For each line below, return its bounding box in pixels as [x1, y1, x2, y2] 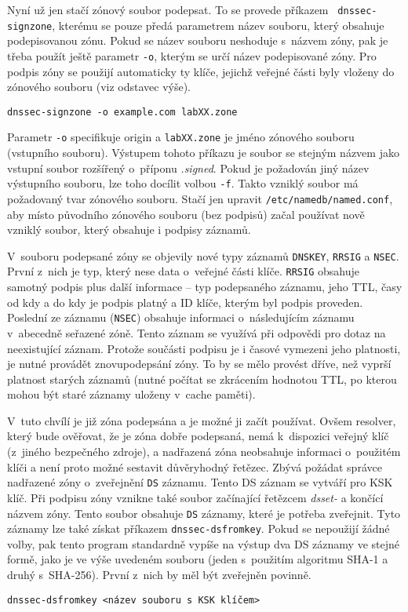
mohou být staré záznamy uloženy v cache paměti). [7, 386, 256, 403]
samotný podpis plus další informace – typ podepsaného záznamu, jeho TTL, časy [7, 279, 403, 295]
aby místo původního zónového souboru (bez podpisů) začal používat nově [7, 206, 365, 222]
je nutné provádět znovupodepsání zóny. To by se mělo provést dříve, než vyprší [7, 355, 392, 372]
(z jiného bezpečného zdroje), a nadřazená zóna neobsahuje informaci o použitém [7, 443, 401, 460]
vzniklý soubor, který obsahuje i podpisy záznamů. [7, 221, 251, 238]
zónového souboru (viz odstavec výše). [7, 78, 191, 95]
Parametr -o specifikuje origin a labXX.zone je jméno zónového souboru [7, 129, 355, 145]
